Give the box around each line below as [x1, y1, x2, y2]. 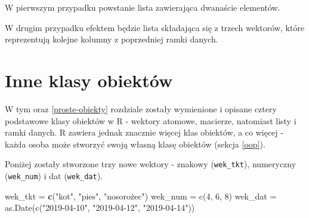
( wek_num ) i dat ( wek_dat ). [5, 169, 103, 182]
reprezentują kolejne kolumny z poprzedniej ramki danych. [5, 33, 218, 45]
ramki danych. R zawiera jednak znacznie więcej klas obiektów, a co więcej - [5, 126, 283, 139]
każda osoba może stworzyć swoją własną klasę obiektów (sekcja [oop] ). [5, 137, 265, 150]
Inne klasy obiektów [5, 67, 173, 92]
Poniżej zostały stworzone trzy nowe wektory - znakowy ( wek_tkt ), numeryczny [5, 158, 296, 170]
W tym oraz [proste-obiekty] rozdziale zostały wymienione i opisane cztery [5, 102, 277, 115]
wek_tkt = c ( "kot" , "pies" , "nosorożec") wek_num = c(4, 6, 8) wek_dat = [5, 189, 277, 202]
